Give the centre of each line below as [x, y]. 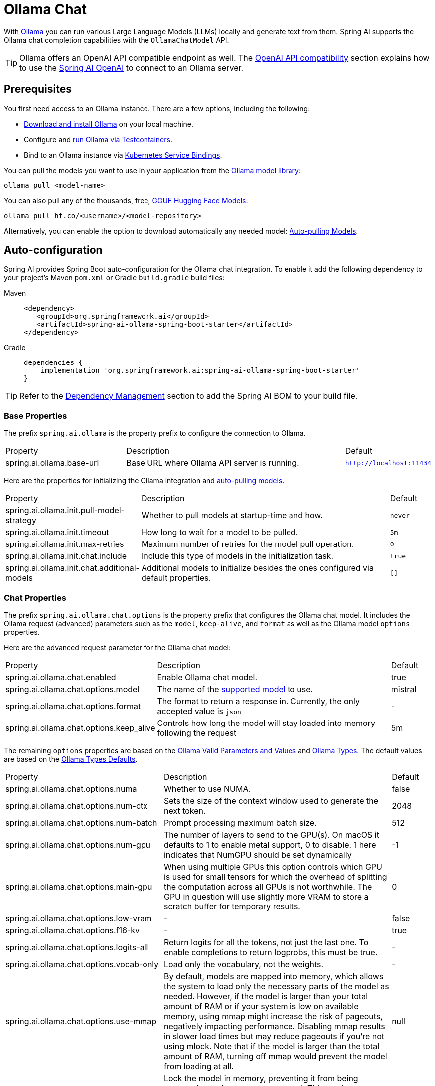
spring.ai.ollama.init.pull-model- [65, 510]
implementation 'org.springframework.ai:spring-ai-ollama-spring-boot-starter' [200, 371]
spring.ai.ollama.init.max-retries [65, 544]
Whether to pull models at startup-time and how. [232, 515]
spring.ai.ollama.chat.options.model [72, 689]
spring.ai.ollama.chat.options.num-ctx [77, 806]
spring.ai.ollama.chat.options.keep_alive [80, 728]
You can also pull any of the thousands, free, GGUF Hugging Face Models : [126, 200]
